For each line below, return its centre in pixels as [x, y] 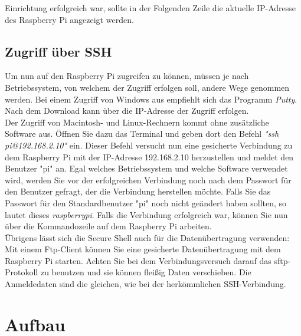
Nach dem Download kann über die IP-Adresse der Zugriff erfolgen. [127, 111]
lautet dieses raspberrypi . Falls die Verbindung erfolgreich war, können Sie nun [146, 214]
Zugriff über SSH [58, 51]
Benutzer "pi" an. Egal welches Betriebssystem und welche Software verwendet [146, 168]
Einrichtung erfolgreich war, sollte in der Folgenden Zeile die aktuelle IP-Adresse [150, 8]
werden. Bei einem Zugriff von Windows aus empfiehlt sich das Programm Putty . [151, 99]
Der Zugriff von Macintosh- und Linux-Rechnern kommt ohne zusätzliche [137, 122]
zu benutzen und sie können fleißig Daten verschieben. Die [146, 272]
